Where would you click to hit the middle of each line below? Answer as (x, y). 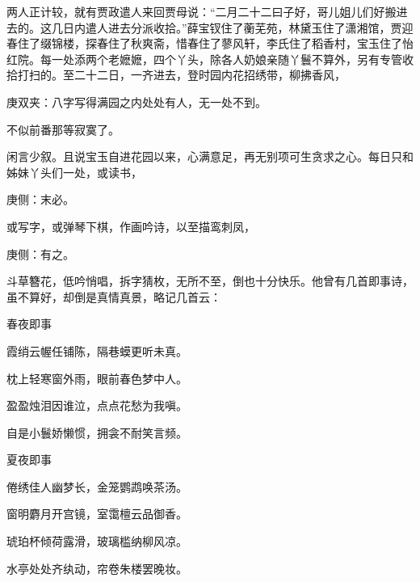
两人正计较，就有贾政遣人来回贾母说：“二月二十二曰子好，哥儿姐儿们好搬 (202, 11)
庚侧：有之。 (40, 253)
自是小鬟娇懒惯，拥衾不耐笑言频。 (97, 432)
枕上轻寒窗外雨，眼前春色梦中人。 (97, 378)
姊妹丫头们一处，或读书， (74, 172)
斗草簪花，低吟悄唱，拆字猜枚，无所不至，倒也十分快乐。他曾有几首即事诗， (210, 281)
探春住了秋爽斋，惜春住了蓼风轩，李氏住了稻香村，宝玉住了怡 (249, 43)
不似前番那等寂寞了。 (63, 129)
